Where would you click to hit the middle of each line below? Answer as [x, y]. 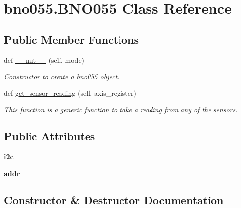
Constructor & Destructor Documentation [114, 199]
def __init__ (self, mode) [44, 60]
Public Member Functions [71, 39]
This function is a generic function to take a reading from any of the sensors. [121, 109]
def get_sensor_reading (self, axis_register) [70, 93]
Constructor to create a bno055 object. [62, 76]
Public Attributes [50, 136]
